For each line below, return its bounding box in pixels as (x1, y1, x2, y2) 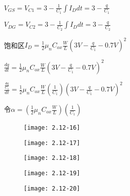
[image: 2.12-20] (24, 185, 80, 192)
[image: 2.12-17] (24, 139, 80, 147)
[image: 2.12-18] (24, 154, 80, 162)
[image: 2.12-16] (24, 124, 80, 131)
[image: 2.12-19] (24, 169, 80, 177)
